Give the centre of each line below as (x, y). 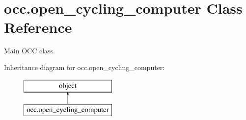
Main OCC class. (29, 51)
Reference (38, 27)
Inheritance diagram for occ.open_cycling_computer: (84, 67)
